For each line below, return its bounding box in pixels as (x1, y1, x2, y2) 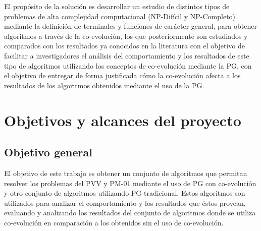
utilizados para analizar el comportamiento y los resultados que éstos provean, (4, 197, 246, 208)
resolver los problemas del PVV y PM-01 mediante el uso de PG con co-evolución (4, 178, 256, 188)
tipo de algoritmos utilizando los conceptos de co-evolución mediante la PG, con (4, 60, 252, 71)
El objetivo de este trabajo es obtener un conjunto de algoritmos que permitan (4, 167, 247, 178)
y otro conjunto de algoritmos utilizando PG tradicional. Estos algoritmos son (4, 188, 245, 198)
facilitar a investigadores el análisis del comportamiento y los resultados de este (4, 50, 249, 61)
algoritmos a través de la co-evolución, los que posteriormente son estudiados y (4, 30, 248, 41)
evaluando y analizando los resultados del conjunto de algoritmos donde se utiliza (4, 207, 256, 218)
